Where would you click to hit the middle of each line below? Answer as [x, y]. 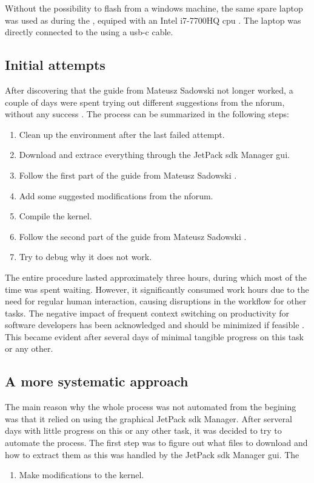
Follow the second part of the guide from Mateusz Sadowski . [133, 236]
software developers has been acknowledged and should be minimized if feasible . [155, 325]
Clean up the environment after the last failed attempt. [122, 134]
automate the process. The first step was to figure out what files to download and [156, 443]
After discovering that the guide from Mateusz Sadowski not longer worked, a [149, 90]
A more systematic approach [97, 381]
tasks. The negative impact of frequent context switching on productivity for [147, 313]
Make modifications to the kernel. [82, 475]
